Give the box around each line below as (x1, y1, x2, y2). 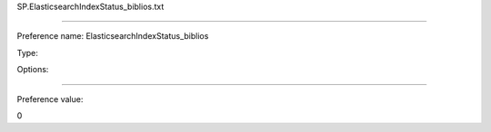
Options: (16, 64, 49, 75)
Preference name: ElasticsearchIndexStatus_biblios (16, 31, 209, 42)
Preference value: (16, 93, 84, 104)
